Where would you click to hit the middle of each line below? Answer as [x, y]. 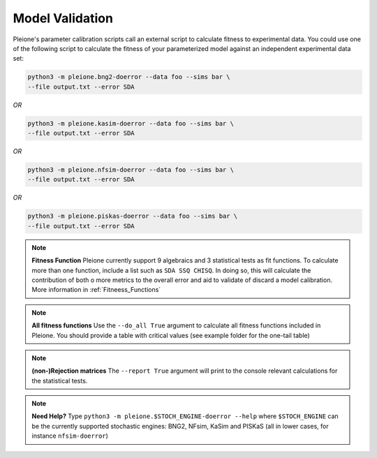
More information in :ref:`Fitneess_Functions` [96, 290]
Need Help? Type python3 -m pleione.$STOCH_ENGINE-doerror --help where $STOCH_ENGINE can [185, 416]
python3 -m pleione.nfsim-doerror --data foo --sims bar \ [131, 170]
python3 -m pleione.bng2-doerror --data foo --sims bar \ [129, 77]
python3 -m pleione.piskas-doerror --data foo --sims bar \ [133, 216]
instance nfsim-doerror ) [70, 436]
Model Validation [63, 18]
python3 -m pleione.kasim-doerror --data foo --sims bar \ [131, 123]
